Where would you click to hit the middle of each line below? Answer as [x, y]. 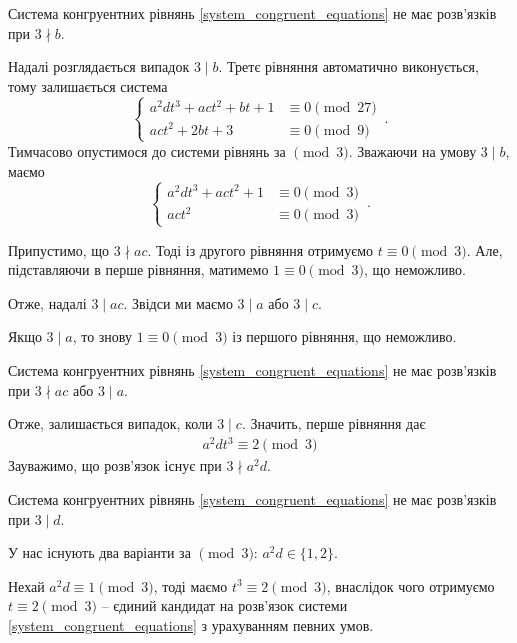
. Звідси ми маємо [178, 302]
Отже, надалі [47, 302]
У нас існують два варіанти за [99, 552]
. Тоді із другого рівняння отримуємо [260, 249]
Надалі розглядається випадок [99, 66]
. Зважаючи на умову [412, 150]
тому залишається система [88, 85]
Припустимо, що [59, 249]
